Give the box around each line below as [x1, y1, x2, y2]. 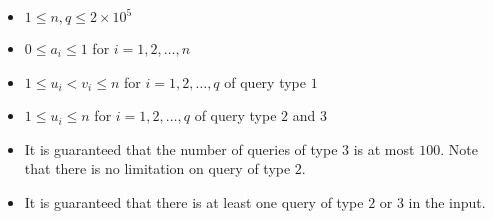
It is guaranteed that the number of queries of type [24, 138, 338, 159]
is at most [353, 138, 415, 159]
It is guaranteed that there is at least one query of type [24, 191, 364, 212]
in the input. [408, 191, 486, 212]
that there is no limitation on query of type [24, 158, 291, 179]
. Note [440, 138, 478, 159]
